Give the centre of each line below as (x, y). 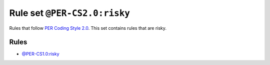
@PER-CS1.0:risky (40, 54)
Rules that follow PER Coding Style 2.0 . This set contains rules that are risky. (88, 28)
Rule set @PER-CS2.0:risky (69, 13)
